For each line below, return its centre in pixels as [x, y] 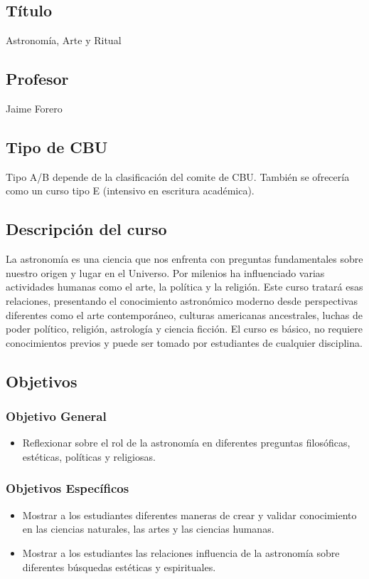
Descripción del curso [86, 229]
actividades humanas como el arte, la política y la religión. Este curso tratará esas [184, 287]
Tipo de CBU [57, 146]
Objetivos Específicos [68, 488]
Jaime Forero [34, 108]
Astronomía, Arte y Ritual [64, 40]
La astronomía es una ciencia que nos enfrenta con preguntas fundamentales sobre [184, 259]
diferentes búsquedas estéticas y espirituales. [119, 567]
